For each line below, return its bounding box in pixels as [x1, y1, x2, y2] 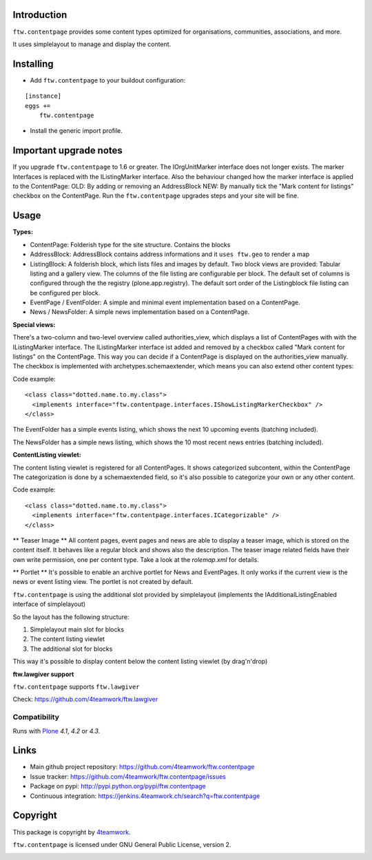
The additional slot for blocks [30, 644, 113, 653]
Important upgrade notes [12, 145, 123, 156]
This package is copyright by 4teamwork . [12, 828, 131, 836]
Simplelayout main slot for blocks [30, 625, 124, 633]
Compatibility [12, 713, 60, 722]
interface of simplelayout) [12, 600, 86, 609]
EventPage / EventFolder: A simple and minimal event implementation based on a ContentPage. [30, 298, 301, 306]
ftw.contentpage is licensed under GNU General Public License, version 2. [12, 840, 231, 848]
